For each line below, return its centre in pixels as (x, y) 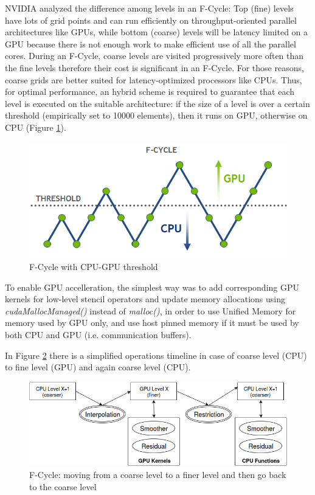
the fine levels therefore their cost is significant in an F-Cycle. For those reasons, (154, 67)
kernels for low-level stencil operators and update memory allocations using (145, 299)
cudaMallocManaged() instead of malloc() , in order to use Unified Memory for (151, 310)
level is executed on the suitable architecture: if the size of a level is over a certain (157, 103)
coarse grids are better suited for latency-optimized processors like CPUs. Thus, (154, 79)
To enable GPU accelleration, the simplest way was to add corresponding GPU (152, 287)
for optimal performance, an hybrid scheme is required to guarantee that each (150, 92)
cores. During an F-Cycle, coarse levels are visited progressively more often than (154, 56)
